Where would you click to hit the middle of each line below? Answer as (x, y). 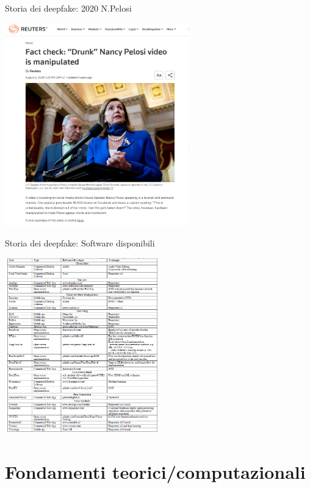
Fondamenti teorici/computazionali (155, 471)
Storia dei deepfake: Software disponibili (80, 242)
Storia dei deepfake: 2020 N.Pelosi (68, 8)
